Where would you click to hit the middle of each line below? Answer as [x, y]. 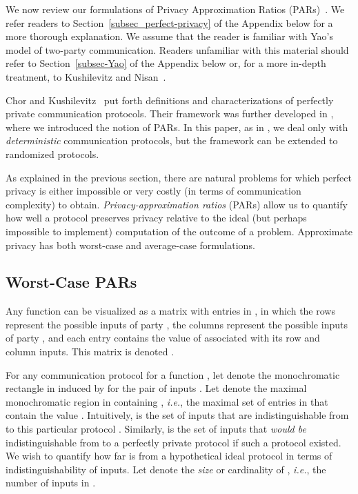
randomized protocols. [52, 154]
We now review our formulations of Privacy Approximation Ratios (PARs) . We [175, 9]
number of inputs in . [51, 483]
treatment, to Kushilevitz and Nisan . [86, 76]
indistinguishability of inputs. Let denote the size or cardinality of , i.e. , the [166, 469]
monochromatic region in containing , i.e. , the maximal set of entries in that [167, 401]
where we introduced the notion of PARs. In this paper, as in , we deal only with [177, 127]
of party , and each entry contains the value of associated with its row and [163, 338]
